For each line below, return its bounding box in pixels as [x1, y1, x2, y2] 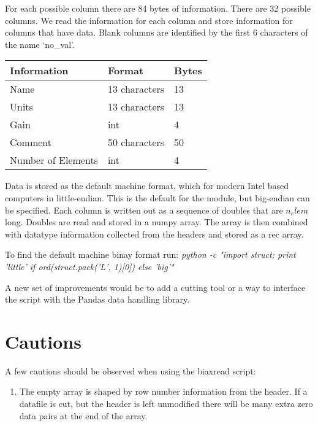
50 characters [107, 135, 165, 150]
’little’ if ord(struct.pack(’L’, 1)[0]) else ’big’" [5, 260, 174, 273]
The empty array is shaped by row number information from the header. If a [19, 385, 308, 398]
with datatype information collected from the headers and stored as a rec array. [5, 227, 304, 240]
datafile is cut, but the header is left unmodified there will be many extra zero [19, 397, 313, 410]
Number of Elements [10, 153, 98, 168]
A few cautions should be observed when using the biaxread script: [5, 364, 256, 377]
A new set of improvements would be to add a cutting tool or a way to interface [5, 281, 306, 293]
